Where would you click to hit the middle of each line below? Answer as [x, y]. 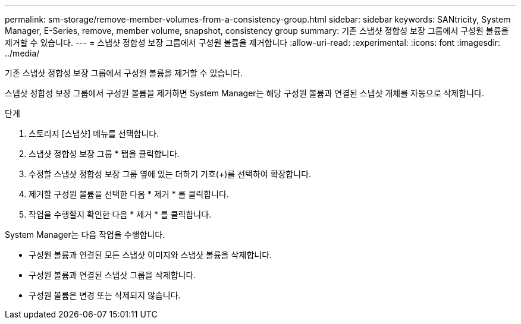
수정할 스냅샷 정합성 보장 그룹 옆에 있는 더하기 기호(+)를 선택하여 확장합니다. [170, 174]
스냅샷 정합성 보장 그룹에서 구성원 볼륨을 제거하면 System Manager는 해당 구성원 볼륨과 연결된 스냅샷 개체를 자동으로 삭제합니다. [244, 93]
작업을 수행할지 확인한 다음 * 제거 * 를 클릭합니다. [120, 214]
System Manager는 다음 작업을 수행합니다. [85, 235]
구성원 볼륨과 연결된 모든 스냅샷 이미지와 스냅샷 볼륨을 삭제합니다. [150, 255]
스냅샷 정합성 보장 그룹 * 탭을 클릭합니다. [104, 154]
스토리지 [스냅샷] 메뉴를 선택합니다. [94, 133]
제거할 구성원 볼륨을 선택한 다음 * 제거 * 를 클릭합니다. [129, 194]
